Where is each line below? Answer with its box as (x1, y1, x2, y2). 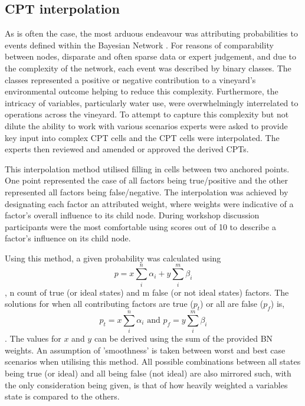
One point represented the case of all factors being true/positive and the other (5, 174, 288, 186)
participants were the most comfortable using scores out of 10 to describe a (5, 220, 276, 233)
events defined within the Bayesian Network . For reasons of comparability (5, 38, 274, 51)
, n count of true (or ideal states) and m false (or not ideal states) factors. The (5, 286, 289, 298)
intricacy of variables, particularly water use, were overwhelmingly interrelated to (5, 96, 299, 109)
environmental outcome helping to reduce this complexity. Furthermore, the (5, 85, 278, 97)
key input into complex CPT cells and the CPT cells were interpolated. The (5, 131, 280, 143)
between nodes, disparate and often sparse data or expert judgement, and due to (5, 50, 296, 63)
